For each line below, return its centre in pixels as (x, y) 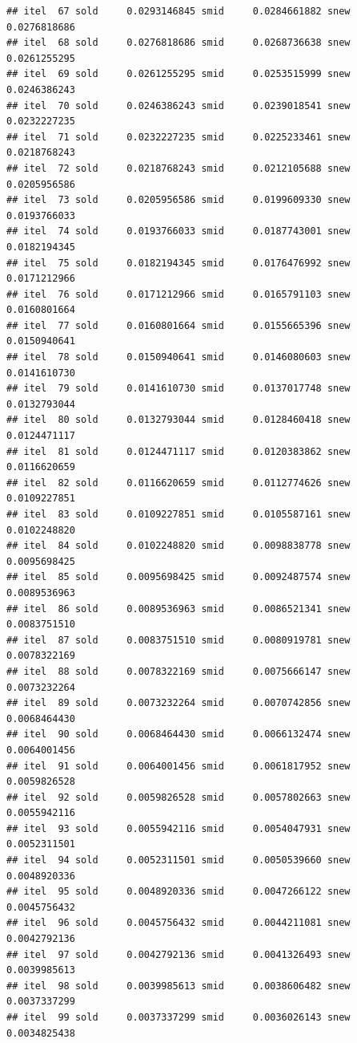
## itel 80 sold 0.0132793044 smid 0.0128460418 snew (178, 420)
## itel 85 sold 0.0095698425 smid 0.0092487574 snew (178, 577)
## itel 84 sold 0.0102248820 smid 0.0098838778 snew (178, 546)
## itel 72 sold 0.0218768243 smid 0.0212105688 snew (178, 168)
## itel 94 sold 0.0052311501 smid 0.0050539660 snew (178, 860)
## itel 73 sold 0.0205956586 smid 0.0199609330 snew (178, 200)
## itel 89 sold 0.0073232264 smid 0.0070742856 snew (178, 703)
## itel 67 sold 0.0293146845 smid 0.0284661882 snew (178, 11)
